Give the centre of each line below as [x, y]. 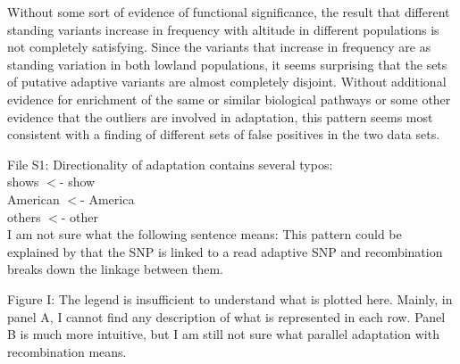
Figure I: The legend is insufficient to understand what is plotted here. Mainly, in [230, 298]
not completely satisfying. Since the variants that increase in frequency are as [219, 47]
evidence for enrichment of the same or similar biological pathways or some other [229, 99]
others [24, 216]
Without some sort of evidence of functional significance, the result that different [229, 12]
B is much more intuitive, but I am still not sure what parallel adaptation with [223, 334]
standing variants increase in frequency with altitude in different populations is [223, 29]
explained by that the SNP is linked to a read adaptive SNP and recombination [225, 251]
